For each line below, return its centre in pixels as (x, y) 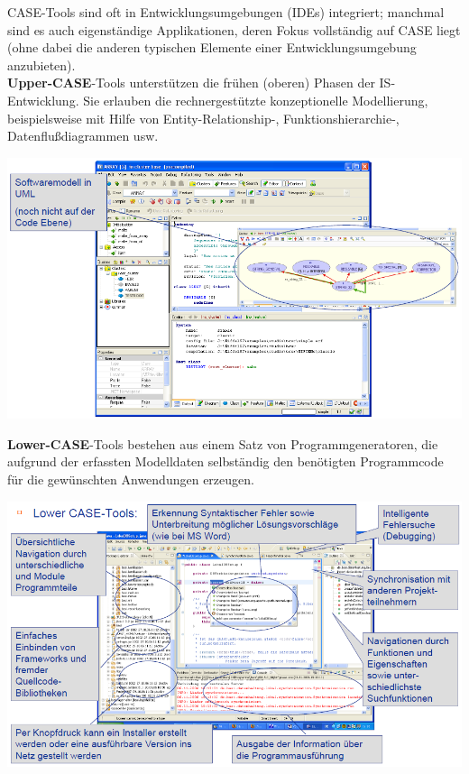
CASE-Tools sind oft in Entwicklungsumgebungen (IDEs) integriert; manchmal (226, 12)
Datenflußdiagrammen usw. (83, 136)
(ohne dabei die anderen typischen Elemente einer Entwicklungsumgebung (212, 47)
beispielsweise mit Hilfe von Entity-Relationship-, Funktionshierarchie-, (203, 118)
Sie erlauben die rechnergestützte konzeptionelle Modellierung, (256, 100)
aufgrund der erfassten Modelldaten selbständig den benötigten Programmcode (225, 461)
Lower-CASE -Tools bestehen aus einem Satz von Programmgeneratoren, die (223, 443)
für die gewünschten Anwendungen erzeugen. (131, 479)
